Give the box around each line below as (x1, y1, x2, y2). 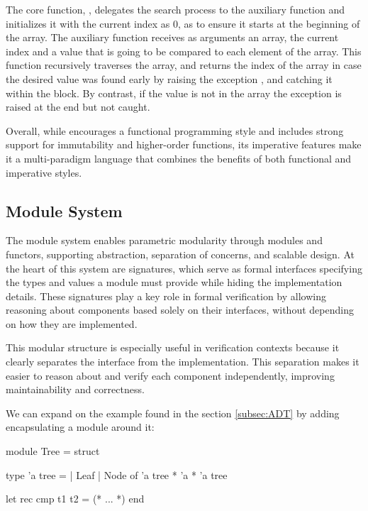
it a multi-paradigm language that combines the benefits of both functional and (6, 150, 352, 165)
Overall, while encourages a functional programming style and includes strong (6, 123, 344, 138)
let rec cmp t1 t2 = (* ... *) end (6, 491, 145, 506)
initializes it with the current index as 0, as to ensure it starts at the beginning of (6, 16, 360, 31)
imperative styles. (6, 165, 82, 180)
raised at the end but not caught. (6, 99, 150, 114)
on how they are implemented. (6, 316, 138, 331)
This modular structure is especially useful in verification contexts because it (6, 340, 340, 355)
